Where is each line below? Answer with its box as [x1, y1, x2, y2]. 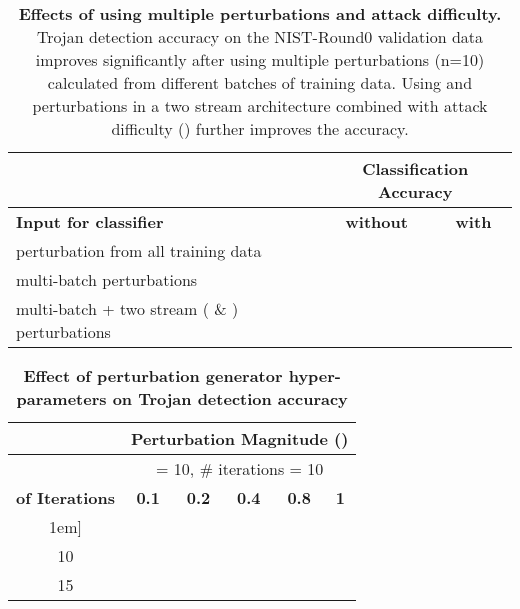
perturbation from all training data [16, 239, 262, 262]
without [345, 210, 408, 233]
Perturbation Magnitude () [130, 427, 349, 450]
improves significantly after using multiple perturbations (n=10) [35, 48, 485, 71]
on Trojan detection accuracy [112, 387, 348, 410]
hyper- [288, 364, 341, 387]
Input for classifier [16, 210, 164, 233]
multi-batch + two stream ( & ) [16, 297, 239, 320]
